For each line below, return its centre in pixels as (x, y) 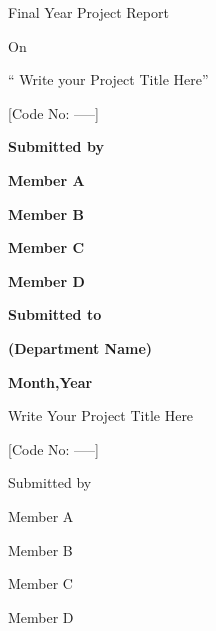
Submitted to (55, 314)
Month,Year (50, 381)
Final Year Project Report (88, 12)
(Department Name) (80, 347)
